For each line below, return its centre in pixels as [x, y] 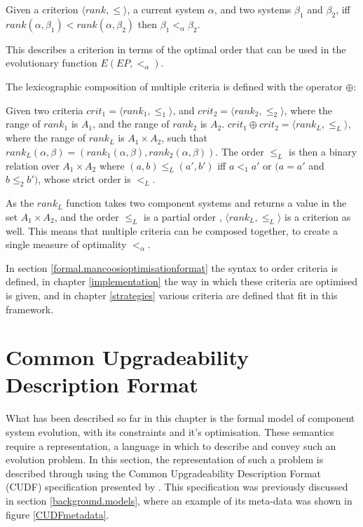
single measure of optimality [66, 244]
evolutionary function [52, 63]
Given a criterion [42, 9]
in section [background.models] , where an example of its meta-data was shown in [179, 500]
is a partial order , [183, 216]
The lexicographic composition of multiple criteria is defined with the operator [174, 86]
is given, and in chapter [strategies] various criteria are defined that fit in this [172, 295]
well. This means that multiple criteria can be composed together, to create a [172, 230]
